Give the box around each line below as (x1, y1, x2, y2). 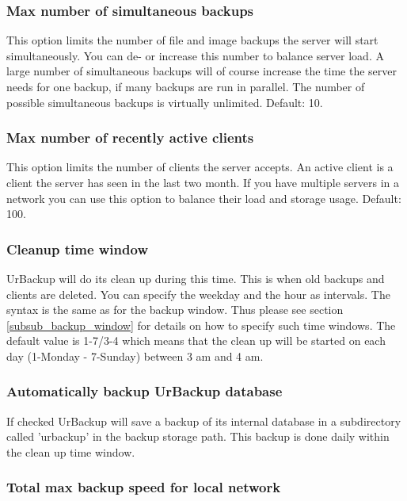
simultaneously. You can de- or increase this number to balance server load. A (6, 47, 384, 63)
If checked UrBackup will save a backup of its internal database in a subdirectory (6, 412, 401, 429)
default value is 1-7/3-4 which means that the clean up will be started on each (6, 332, 386, 349)
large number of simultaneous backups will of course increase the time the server (6, 63, 397, 79)
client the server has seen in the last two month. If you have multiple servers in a (6, 174, 399, 190)
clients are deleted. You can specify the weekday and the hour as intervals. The (6, 285, 390, 302)
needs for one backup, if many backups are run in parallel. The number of (6, 78, 365, 94)
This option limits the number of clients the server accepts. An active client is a (6, 159, 394, 175)
